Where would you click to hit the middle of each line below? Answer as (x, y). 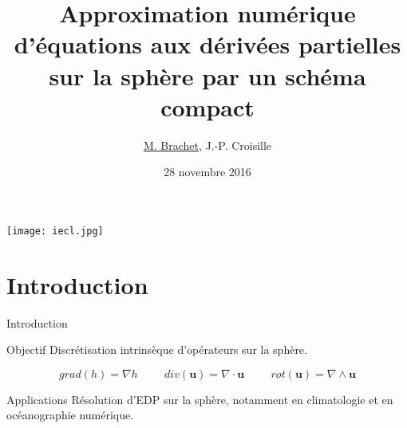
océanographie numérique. (70, 415)
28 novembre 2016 (207, 172)
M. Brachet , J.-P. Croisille (207, 145)
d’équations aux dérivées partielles (207, 44)
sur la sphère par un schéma (207, 75)
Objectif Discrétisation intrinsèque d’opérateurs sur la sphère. (157, 349)
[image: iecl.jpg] (55, 231)
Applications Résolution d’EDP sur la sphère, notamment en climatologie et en (200, 399)
